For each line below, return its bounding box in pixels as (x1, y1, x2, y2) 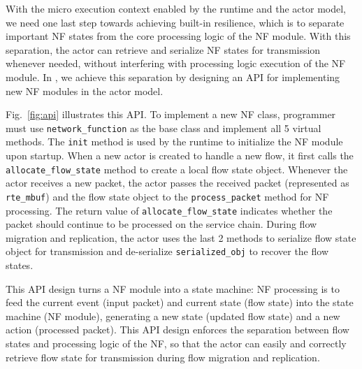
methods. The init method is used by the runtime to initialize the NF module (6, 134, 343, 149)
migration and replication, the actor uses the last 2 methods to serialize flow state (6, 230, 356, 245)
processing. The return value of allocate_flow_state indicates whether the (6, 203, 333, 217)
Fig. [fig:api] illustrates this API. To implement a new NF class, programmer (6, 107, 336, 122)
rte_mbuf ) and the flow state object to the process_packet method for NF (6, 189, 329, 203)
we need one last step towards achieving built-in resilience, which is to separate (6, 15, 345, 29)
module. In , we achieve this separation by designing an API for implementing (6, 69, 340, 84)
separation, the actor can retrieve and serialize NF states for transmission (6, 42, 321, 57)
